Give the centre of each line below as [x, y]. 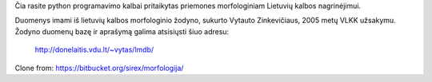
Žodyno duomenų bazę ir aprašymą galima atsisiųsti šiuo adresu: [122, 31]
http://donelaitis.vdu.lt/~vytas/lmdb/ [94, 50]
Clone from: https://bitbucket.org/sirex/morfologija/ [99, 68]
